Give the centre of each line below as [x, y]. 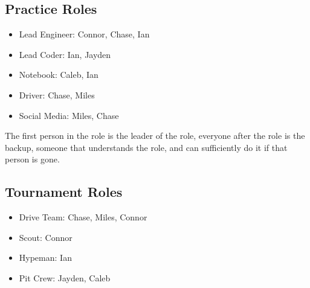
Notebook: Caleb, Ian [59, 75]
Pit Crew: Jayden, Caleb [65, 277]
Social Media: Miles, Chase [69, 115]
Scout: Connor [46, 237]
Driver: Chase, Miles [57, 94]
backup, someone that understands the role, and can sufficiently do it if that [146, 147]
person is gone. [32, 159]
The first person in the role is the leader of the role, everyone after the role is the [155, 136]
